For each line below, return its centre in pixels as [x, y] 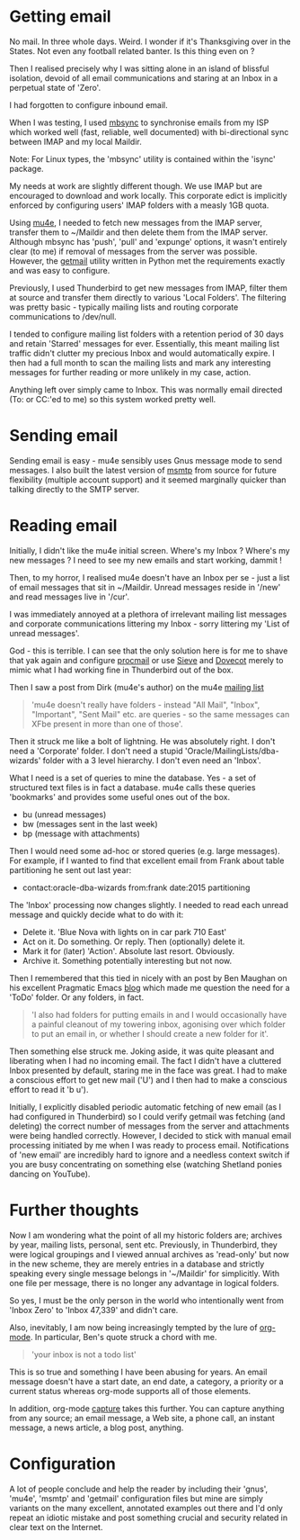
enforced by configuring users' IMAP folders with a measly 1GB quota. [139, 205]
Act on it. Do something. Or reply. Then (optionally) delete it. [133, 941]
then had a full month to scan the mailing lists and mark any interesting [140, 363]
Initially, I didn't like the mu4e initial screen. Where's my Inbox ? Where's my [150, 550]
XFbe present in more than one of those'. [107, 724]
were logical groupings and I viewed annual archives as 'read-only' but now [149, 1254]
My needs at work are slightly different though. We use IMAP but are [136, 185]
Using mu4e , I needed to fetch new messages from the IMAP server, [136, 222]
